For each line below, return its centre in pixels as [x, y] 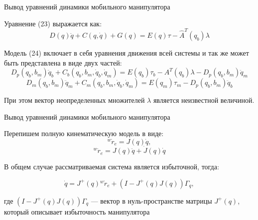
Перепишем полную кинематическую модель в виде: [84, 133]
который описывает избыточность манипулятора [77, 211]
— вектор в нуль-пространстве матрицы [151, 200]
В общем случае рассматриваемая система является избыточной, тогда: [112, 167]
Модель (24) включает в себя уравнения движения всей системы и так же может [127, 52]
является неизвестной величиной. [204, 100]
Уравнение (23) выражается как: [53, 23]
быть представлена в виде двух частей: [63, 62]
